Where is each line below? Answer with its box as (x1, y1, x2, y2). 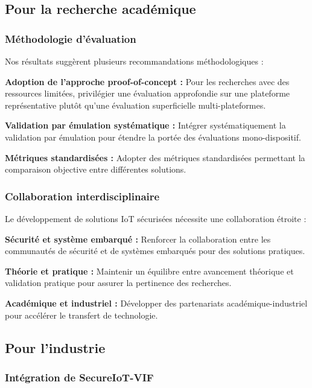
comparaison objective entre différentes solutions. (5, 163, 186, 176)
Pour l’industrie (5, 338, 106, 357)
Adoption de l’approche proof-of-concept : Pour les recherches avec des (5, 75, 290, 87)
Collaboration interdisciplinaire (5, 188, 160, 203)
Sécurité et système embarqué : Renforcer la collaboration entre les (5, 232, 271, 245)
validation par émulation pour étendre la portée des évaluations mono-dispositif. (5, 130, 301, 143)
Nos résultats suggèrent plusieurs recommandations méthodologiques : (5, 55, 264, 67)
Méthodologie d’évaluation (5, 31, 136, 46)
